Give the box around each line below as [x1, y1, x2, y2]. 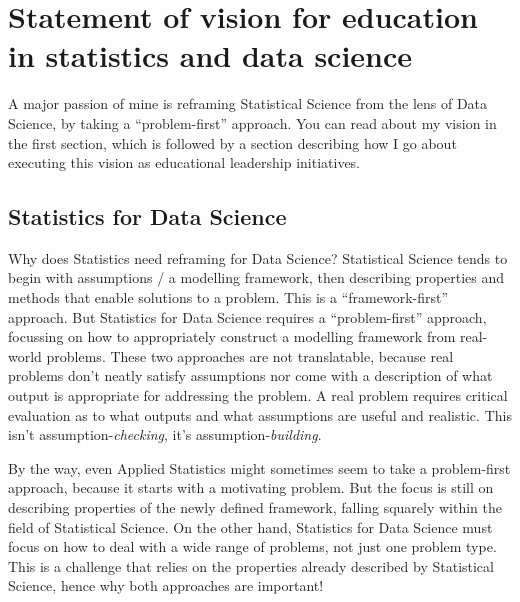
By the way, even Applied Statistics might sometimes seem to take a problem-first [8, 457, 511, 478]
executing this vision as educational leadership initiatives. [8, 152, 361, 173]
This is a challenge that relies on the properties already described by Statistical [8, 555, 494, 576]
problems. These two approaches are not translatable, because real [46, 345, 454, 366]
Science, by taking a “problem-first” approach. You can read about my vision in [8, 112, 497, 133]
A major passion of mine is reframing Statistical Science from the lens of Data [8, 93, 488, 114]
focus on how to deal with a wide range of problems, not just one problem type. [8, 536, 497, 557]
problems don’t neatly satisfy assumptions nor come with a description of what [8, 365, 493, 386]
